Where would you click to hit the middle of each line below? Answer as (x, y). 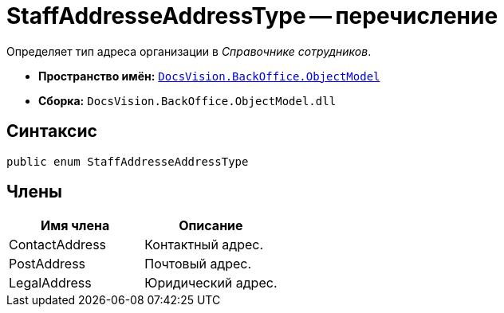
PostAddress (47, 264)
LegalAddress (50, 283)
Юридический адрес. (211, 283)
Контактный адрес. (204, 245)
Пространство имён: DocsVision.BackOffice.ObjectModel (209, 76)
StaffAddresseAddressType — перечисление (252, 16)
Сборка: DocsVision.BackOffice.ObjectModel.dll (187, 100)
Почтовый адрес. (198, 264)
